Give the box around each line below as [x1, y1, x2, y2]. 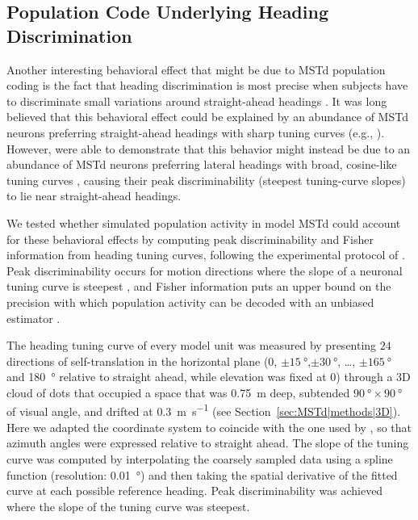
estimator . [6, 309, 61, 326]
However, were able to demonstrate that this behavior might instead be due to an [6, 140, 411, 157]
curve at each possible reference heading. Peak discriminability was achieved [6, 482, 383, 499]
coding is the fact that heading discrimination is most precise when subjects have [6, 77, 408, 94]
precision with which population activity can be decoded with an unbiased [6, 293, 374, 310]
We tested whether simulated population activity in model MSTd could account [6, 214, 401, 231]
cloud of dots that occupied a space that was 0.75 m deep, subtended [6, 384, 350, 400]
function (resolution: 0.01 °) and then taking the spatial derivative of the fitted [6, 466, 398, 483]
